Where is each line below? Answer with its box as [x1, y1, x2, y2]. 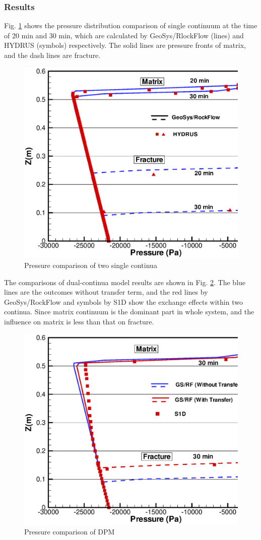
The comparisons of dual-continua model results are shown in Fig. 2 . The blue [4, 277, 246, 287]
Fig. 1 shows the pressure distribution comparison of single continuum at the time [4, 20, 257, 31]
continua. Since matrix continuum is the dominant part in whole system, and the [4, 306, 254, 317]
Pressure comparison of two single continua [24, 260, 157, 271]
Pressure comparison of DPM [24, 526, 115, 537]
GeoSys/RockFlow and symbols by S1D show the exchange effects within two [4, 296, 243, 307]
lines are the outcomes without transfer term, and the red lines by [4, 287, 208, 297]
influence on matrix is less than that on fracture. [4, 316, 154, 327]
